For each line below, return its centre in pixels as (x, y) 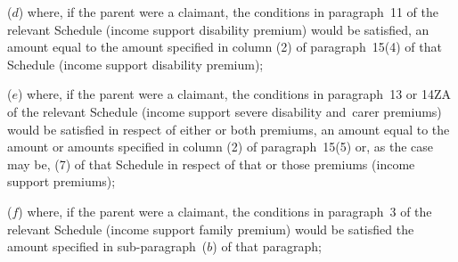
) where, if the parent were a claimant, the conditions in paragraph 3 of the (225, 211)
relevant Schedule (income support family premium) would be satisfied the (211, 229)
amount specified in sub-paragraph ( (107, 246)
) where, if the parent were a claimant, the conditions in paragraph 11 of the (228, 12)
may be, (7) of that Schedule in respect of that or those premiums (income (211, 164)
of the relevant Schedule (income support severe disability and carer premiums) (225, 111)
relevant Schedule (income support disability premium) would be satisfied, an (218, 29)
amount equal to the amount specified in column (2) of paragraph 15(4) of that (225, 47)
